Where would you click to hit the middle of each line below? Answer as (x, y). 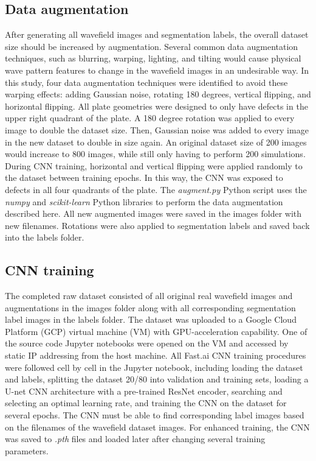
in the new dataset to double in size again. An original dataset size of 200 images (156, 142)
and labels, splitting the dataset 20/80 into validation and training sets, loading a (157, 379)
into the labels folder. (45, 237)
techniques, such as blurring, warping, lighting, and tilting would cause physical (153, 58)
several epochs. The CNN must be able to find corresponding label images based (155, 415)
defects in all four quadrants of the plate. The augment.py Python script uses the (156, 189)
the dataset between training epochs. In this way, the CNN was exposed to (144, 178)
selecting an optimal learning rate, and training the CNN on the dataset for (146, 403)
